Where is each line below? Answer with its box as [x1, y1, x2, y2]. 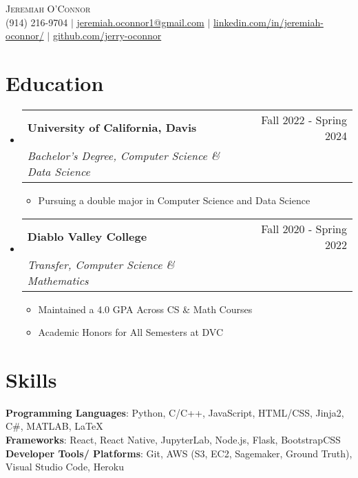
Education [6, 68, 104, 97]
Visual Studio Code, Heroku [6, 459, 125, 474]
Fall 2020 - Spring [261, 220, 347, 237]
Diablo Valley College [27, 228, 147, 244]
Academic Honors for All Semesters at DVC [38, 325, 224, 339]
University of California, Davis [27, 119, 197, 136]
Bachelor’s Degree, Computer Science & [27, 147, 220, 163]
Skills [6, 365, 57, 393]
